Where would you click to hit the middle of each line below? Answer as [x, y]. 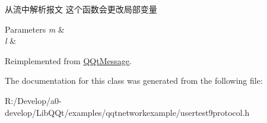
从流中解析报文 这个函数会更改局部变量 [81, 9]
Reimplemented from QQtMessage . [68, 60]
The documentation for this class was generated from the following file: [134, 81]
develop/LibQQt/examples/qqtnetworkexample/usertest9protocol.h [127, 112]
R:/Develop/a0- [33, 100]
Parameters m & [35, 29]
